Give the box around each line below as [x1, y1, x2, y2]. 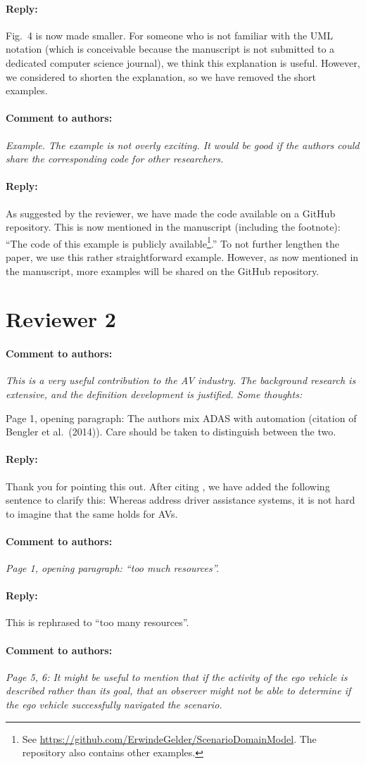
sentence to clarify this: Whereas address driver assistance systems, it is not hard [6, 492, 355, 507]
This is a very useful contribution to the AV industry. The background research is [6, 373, 356, 388]
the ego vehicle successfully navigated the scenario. [6, 697, 222, 712]
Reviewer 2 [6, 305, 116, 333]
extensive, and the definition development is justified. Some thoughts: [6, 386, 303, 401]
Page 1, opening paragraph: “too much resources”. [6, 561, 220, 575]
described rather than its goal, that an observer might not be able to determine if [6, 683, 351, 698]
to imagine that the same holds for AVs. [6, 506, 178, 521]
